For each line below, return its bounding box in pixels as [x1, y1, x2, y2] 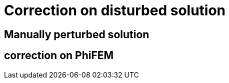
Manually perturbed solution [4, 28, 149, 41]
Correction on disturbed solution [4, 2, 226, 19]
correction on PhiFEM [4, 49, 114, 62]
